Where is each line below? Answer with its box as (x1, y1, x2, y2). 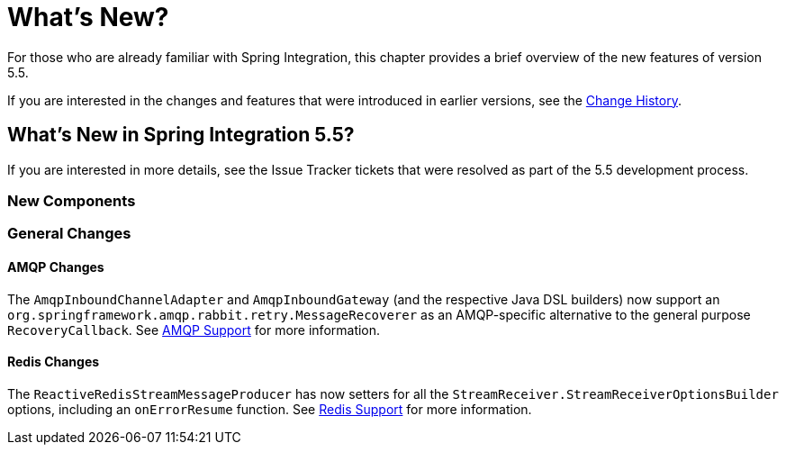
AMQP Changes (7, 258, 104, 275)
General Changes (7, 224, 131, 243)
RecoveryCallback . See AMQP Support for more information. (7, 321, 381, 338)
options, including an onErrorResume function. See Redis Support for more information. (7, 401, 532, 417)
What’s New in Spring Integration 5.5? (7, 123, 355, 147)
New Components (7, 191, 136, 210)
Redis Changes (7, 354, 100, 370)
